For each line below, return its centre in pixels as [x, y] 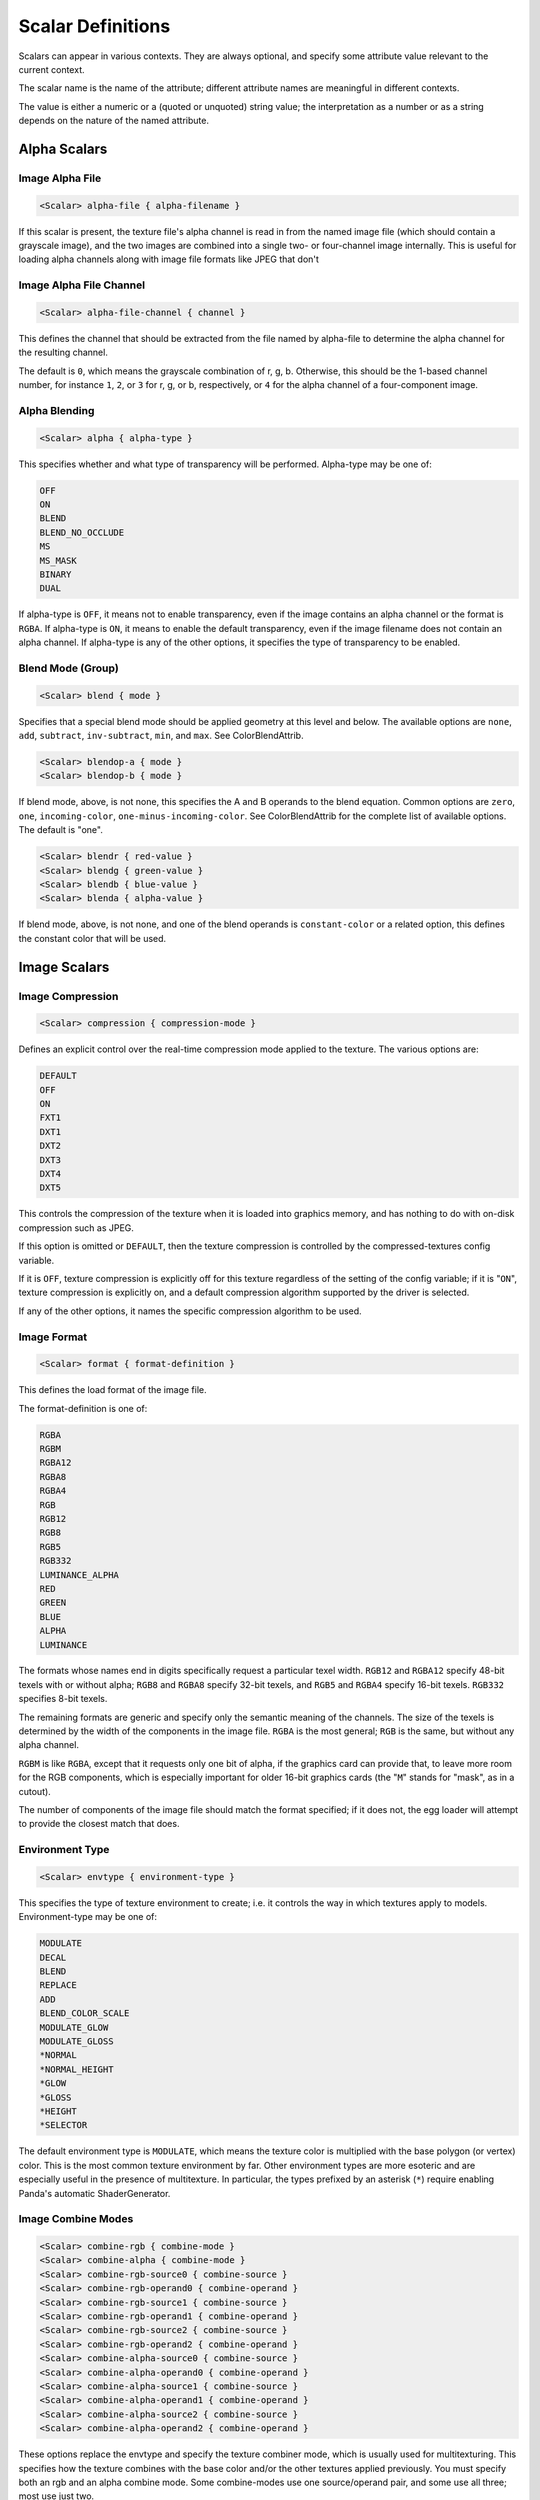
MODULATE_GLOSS [76, 2041]
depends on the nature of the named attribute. [114, 121]
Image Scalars [64, 966]
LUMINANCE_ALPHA [79, 1574]
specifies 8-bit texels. [63, 1699]
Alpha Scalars [63, 148]
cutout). [35, 1791]
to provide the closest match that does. [99, 1824]
